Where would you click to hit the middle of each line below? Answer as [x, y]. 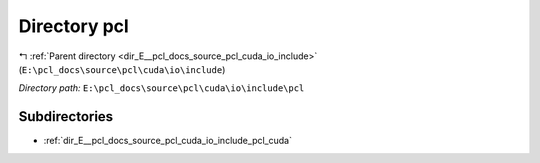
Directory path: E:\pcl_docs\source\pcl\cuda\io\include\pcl [161, 88]
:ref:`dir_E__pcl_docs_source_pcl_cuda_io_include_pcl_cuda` [167, 141]
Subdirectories [66, 116]
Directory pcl [73, 26]
